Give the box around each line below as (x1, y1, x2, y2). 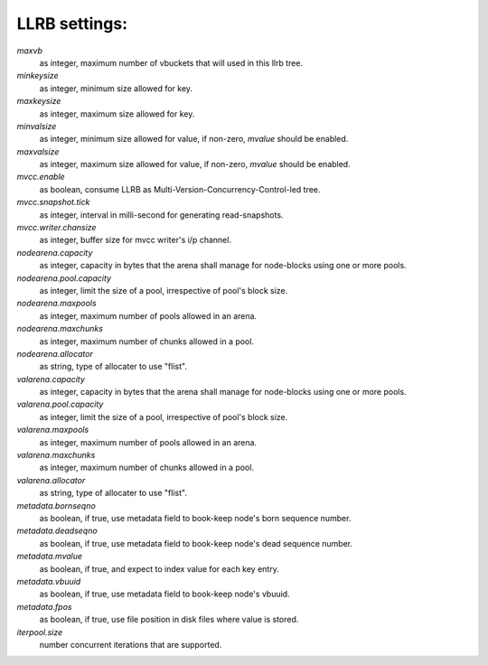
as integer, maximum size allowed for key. (39, 108, 195, 119)
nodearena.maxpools (16, 298, 97, 309)
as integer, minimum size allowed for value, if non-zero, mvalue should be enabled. (39, 134, 349, 145)
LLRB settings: (16, 14, 128, 33)
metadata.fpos (16, 601, 72, 612)
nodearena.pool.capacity (16, 272, 112, 284)
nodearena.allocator (16, 348, 94, 359)
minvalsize (16, 120, 57, 131)
